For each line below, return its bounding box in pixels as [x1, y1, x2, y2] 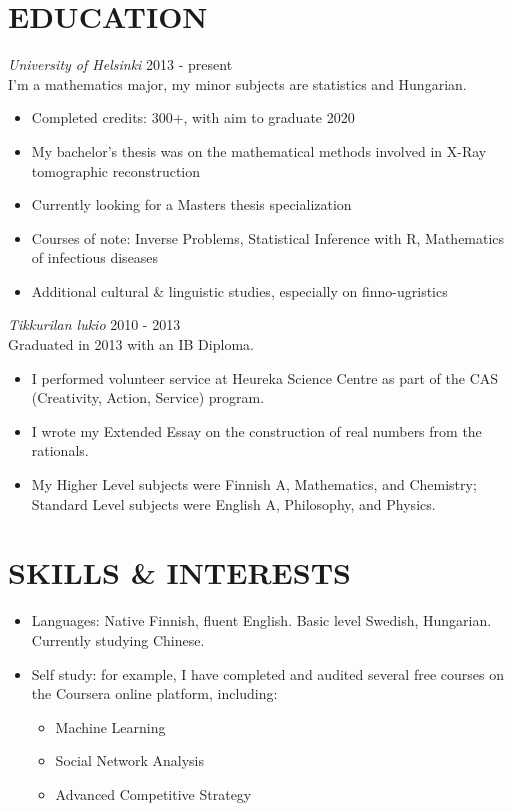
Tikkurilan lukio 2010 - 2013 [8, 314, 181, 335]
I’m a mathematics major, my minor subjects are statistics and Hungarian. [8, 73, 467, 94]
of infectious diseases [31, 247, 159, 268]
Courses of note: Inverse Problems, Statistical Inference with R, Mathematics [31, 227, 505, 248]
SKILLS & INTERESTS [8, 552, 351, 593]
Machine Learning [55, 716, 166, 737]
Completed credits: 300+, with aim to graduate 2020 [31, 107, 355, 128]
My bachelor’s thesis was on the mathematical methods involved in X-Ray [31, 140, 487, 161]
